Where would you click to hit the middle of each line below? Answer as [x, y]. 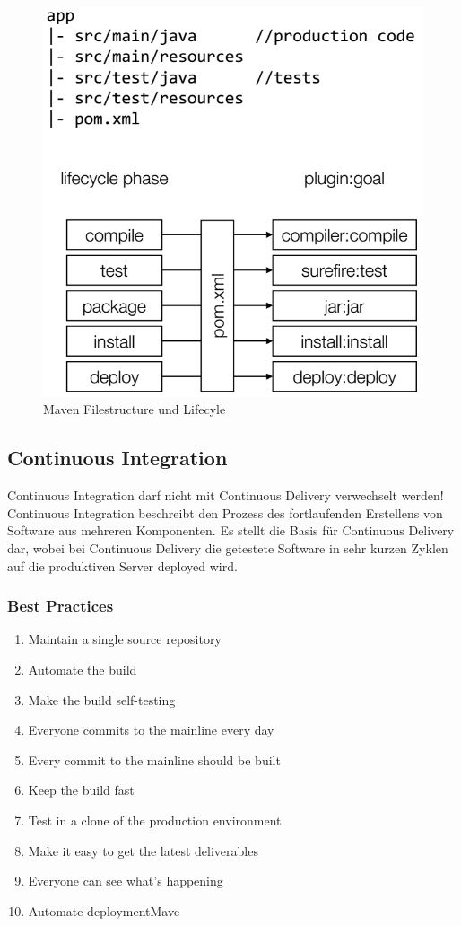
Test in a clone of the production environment [155, 820]
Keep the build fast [81, 790]
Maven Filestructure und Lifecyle [135, 409]
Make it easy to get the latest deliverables [143, 850]
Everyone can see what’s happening [126, 881]
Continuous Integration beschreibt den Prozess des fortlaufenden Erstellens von [225, 512]
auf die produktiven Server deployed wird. [122, 565]
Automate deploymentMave [104, 910]
